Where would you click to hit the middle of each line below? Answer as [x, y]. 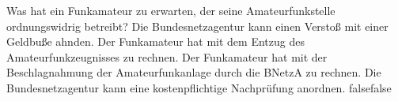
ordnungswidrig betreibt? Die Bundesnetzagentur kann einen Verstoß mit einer [197, 26]
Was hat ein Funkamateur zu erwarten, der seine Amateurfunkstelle [171, 10]
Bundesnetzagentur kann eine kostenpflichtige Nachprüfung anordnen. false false [199, 87]
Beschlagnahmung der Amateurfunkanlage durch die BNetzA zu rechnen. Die [194, 72]
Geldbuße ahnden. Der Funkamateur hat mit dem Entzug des [155, 41]
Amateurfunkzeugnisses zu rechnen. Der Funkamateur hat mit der [167, 56]
